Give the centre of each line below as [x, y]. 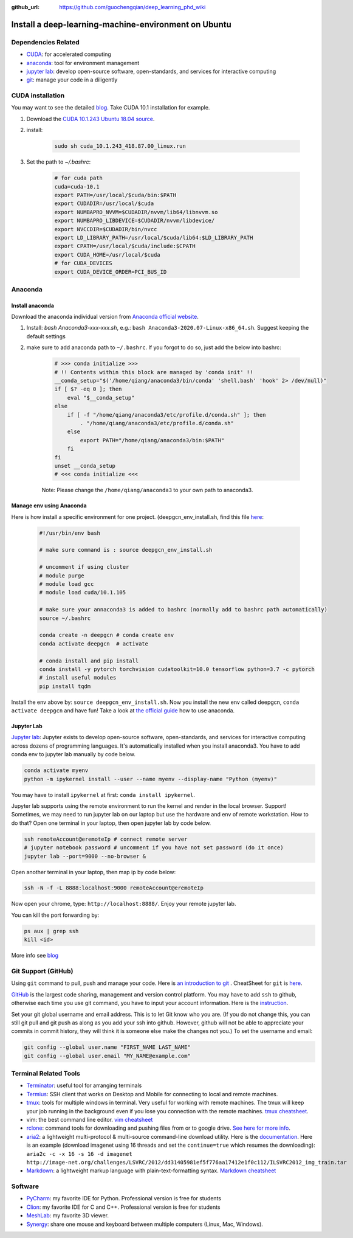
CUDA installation [38, 96]
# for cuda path [79, 178]
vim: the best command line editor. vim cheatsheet [90, 1119]
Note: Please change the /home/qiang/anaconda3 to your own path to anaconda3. [147, 490]
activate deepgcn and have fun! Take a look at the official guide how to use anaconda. [123, 711]
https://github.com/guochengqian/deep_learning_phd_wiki [132, 7]
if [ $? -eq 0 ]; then [88, 389]
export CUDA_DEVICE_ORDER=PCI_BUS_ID [111, 272]
